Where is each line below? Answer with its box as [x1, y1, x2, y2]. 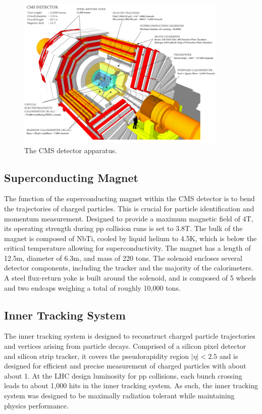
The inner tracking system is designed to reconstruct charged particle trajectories [4, 331, 255, 341]
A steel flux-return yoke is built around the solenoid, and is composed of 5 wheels [4, 272, 256, 283]
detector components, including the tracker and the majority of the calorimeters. [4, 262, 253, 273]
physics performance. [4, 400, 69, 410]
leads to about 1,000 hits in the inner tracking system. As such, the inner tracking [4, 380, 258, 391]
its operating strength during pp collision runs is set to [4, 223, 174, 234]
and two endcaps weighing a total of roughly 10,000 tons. [4, 282, 181, 293]
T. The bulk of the [185, 223, 243, 234]
